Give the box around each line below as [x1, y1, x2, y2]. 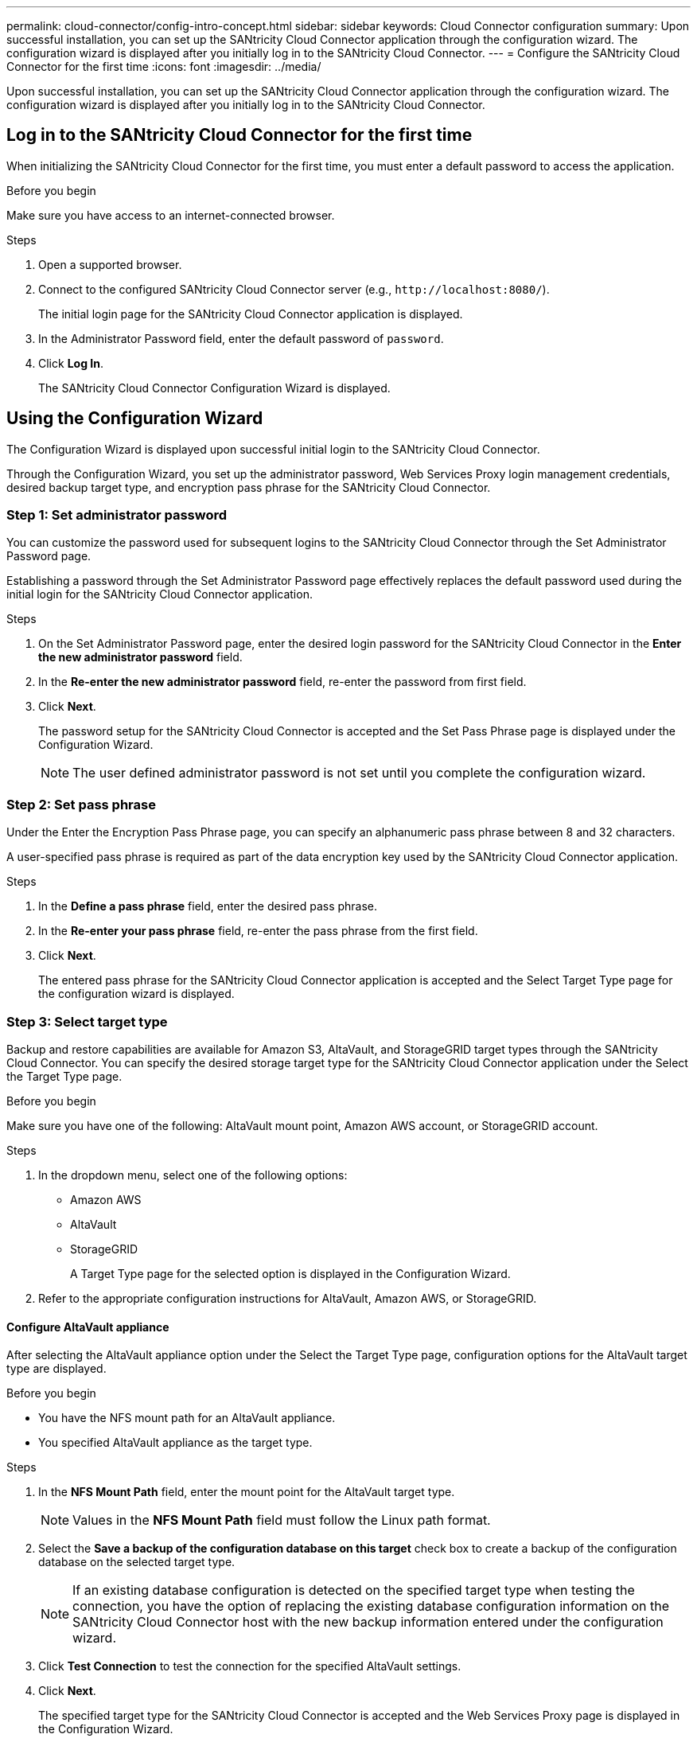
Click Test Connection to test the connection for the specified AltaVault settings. [38, 1659, 461, 1674]
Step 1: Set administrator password [6, 507, 228, 524]
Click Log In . [38, 356, 103, 370]
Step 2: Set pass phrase [6, 796, 156, 812]
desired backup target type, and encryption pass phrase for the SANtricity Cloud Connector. [6, 480, 491, 494]
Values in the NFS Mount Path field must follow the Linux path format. [72, 1512, 491, 1529]
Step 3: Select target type [6, 1013, 168, 1030]
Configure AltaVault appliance [6, 1319, 169, 1334]
